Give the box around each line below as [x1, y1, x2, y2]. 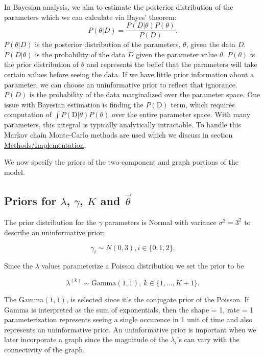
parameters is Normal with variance [104, 216, 217, 227]
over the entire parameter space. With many [111, 109, 251, 120]
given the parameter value [136, 49, 218, 59]
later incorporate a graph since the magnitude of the [4, 334, 169, 345]
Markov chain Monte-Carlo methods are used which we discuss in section [4, 129, 233, 140]
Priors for [4, 193, 57, 209]
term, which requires [171, 99, 235, 109]
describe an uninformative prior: [4, 227, 105, 237]
